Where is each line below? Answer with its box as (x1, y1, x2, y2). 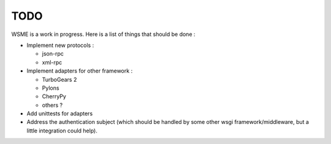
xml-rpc (42, 59, 63, 66)
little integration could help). (26, 127, 97, 134)
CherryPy (42, 93, 67, 100)
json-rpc (42, 50, 64, 57)
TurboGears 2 (42, 76, 77, 83)
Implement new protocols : (26, 41, 94, 49)
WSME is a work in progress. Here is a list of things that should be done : (11, 31, 196, 38)
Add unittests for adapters (26, 110, 93, 117)
